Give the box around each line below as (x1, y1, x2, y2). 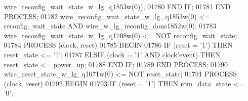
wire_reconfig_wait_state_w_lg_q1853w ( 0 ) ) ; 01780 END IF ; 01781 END (4, 1, 231, 11)
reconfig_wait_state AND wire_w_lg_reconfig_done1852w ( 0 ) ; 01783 (4, 21, 216, 31)
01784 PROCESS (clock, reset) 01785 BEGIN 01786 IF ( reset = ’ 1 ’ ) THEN (4, 40, 233, 50)
